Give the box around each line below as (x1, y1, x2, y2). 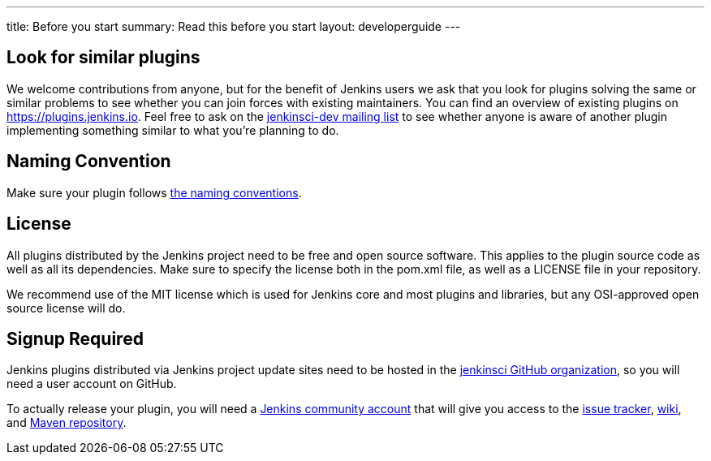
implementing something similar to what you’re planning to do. (6, 123, 339, 137)
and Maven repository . (6, 416, 127, 430)
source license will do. (6, 300, 126, 315)
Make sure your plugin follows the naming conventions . (6, 185, 302, 200)
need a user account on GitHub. (6, 377, 177, 391)
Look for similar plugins (6, 47, 200, 68)
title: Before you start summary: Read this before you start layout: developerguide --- (6, 19, 461, 33)
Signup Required (6, 328, 144, 349)
